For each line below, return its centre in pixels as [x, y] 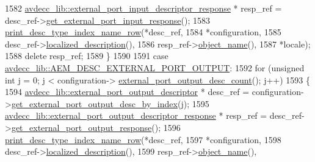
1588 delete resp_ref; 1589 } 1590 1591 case [87, 56]
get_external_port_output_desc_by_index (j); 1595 [110, 103]
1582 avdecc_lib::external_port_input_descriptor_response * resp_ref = [143, 8]
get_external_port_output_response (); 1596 [96, 127]
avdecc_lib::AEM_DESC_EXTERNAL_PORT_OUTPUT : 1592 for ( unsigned [155, 67]
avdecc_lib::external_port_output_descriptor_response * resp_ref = [136, 115]
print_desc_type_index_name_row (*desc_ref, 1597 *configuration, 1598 [143, 139]
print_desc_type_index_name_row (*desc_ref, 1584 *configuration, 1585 [143, 32]
